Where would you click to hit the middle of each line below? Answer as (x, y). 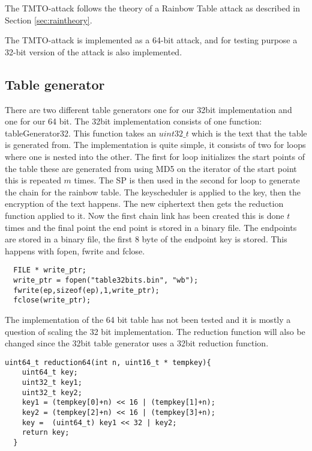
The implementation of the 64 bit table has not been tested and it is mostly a (148, 319)
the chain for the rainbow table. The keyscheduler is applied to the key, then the (153, 192)
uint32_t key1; (52, 383)
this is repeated (33, 180)
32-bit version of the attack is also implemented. (94, 51)
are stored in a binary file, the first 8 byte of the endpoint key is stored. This (146, 239)
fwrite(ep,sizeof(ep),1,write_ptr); (86, 290)
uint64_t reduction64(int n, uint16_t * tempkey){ (108, 362)
